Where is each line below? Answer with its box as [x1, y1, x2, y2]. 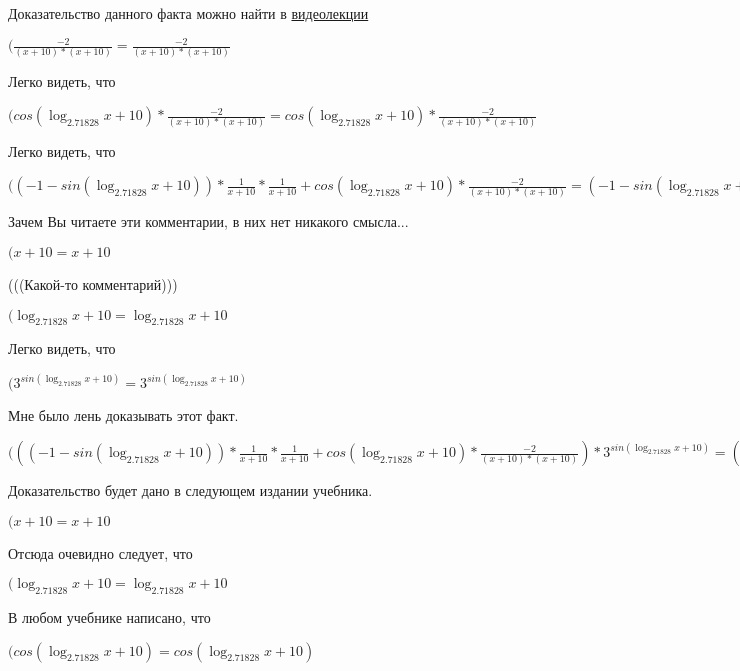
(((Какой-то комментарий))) [8, 274, 178, 295]
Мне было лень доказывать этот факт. [8, 405, 239, 426]
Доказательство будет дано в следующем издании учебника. [8, 480, 373, 501]
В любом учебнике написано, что [8, 607, 211, 628]
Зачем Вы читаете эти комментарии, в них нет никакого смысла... [8, 211, 409, 232]
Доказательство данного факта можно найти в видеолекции [8, 3, 369, 23]
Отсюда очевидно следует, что [8, 542, 193, 563]
